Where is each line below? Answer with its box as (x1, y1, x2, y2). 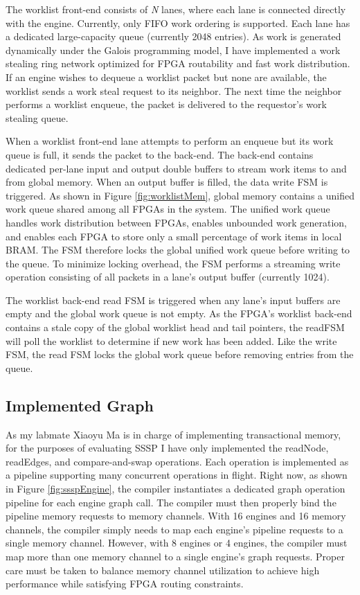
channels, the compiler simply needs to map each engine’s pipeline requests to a (6, 522, 343, 536)
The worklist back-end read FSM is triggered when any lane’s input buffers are (6, 292, 341, 307)
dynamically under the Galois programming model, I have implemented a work (6, 42, 341, 57)
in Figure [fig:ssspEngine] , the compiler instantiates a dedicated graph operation (6, 481, 345, 496)
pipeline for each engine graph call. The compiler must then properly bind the (6, 495, 336, 509)
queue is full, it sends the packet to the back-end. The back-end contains (6, 147, 314, 161)
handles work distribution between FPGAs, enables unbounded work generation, (6, 215, 347, 229)
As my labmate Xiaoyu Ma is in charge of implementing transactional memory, (6, 427, 341, 441)
